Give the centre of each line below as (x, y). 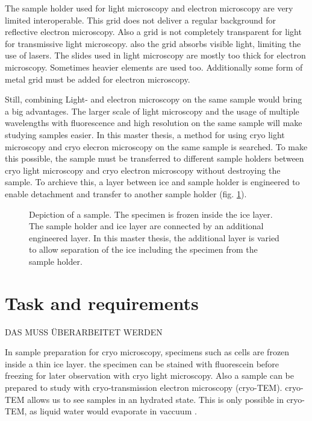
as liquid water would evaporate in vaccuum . (113, 411)
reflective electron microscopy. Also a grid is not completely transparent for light (153, 32)
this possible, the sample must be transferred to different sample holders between (154, 158)
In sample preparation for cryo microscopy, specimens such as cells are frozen (147, 352)
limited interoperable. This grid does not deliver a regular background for (141, 20)
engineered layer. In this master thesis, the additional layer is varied (154, 237)
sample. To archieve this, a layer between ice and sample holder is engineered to (152, 182)
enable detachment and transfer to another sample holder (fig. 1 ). (126, 193)
